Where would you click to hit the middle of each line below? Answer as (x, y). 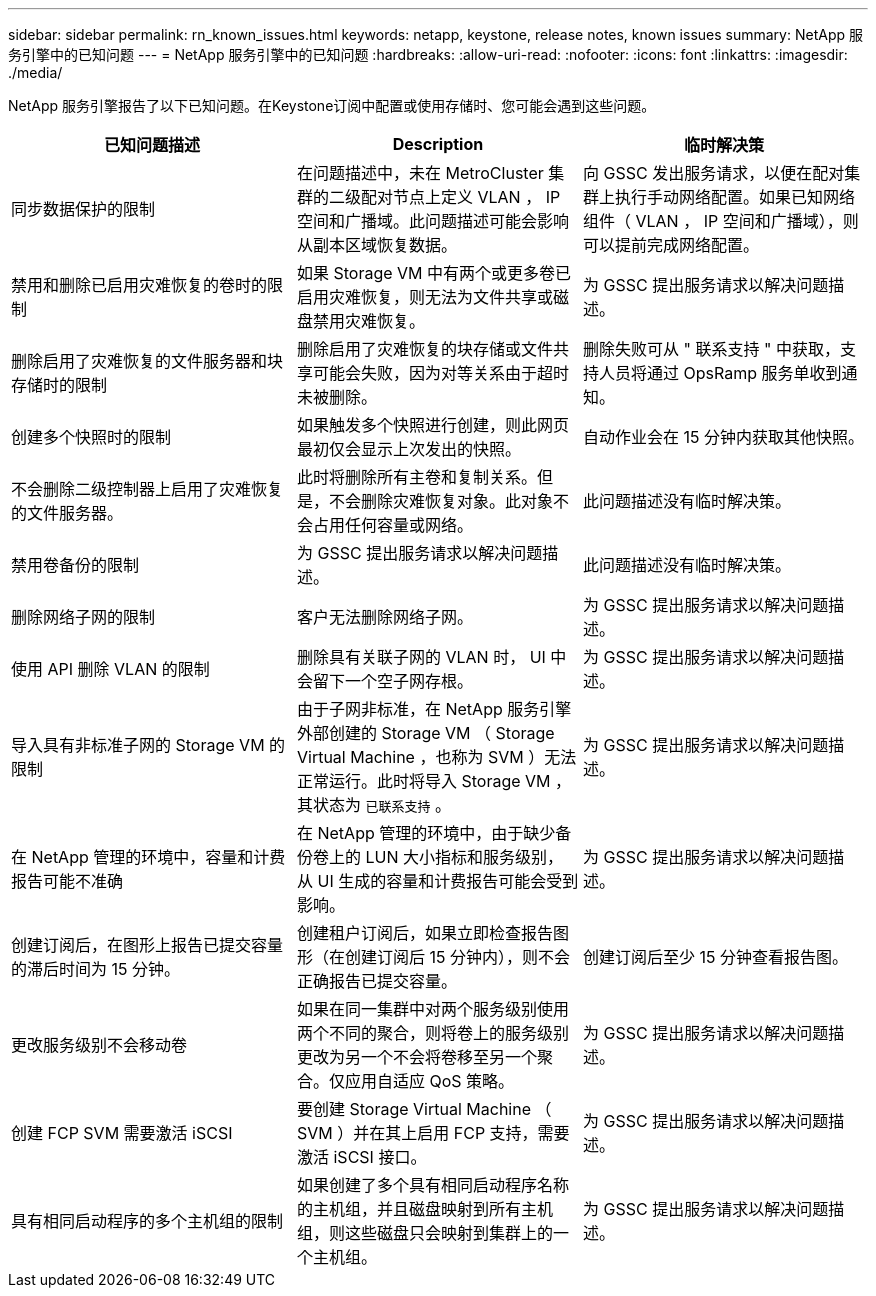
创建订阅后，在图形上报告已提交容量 (147, 945)
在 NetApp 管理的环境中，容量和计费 (148, 857)
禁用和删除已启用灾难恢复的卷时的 (139, 285)
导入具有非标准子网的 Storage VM (138, 745)
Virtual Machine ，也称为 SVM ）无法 (436, 757)
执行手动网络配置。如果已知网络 (734, 197)
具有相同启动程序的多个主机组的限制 (147, 1221)
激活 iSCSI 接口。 (361, 1157)
